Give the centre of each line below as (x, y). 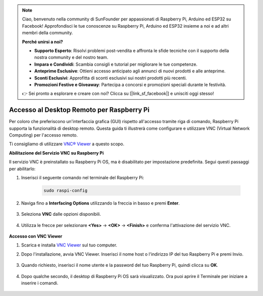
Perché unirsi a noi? (43, 42)
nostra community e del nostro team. (71, 57)
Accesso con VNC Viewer (36, 236)
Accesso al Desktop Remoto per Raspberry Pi (79, 110)
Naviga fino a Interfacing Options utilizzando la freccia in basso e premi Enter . (101, 203)
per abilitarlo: (22, 169)
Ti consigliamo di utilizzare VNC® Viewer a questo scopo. (67, 144)
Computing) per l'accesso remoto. (43, 135)
